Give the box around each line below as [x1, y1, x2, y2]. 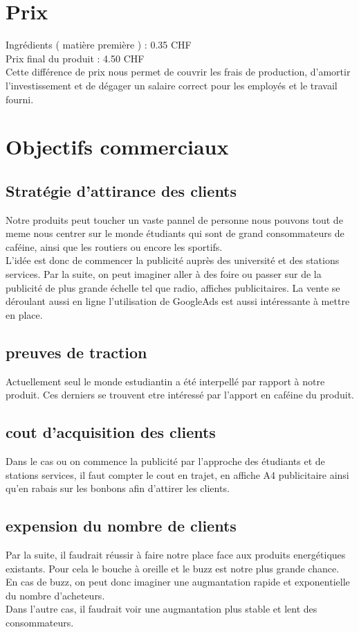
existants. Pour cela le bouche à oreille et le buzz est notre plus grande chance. [6, 561, 340, 575]
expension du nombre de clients [6, 515, 237, 536]
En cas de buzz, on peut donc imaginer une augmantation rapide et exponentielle [6, 574, 350, 589]
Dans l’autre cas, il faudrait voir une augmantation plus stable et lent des [6, 602, 317, 616]
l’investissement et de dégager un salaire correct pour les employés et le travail [6, 78, 338, 92]
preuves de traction [6, 341, 147, 362]
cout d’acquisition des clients [6, 421, 216, 443]
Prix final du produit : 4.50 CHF [6, 51, 145, 65]
